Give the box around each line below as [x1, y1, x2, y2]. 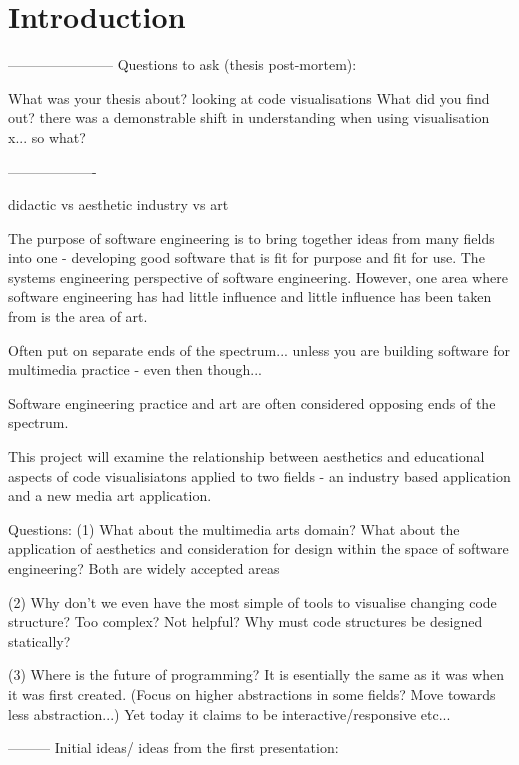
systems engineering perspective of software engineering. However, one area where [8, 266, 508, 287]
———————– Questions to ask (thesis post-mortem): [8, 54, 357, 75]
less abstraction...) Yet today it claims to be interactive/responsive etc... [8, 703, 451, 724]
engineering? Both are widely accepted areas [8, 558, 280, 578]
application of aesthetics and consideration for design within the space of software [8, 538, 509, 559]
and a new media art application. [8, 485, 212, 506]
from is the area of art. [8, 306, 148, 327]
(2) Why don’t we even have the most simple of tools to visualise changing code [8, 591, 497, 612]
